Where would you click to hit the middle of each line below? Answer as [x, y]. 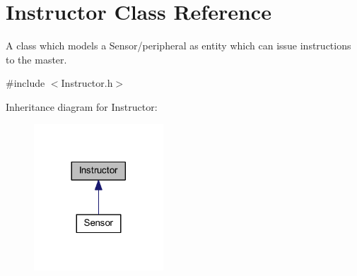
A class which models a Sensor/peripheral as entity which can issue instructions [178, 46]
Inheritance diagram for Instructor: [82, 106]
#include [25, 83]
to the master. [36, 59]
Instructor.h [87, 83]
